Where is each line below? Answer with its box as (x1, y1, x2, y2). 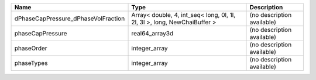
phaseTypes (14, 59, 48, 67)
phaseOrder (14, 44, 47, 52)
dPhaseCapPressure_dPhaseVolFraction (14, 14, 125, 23)
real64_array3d (131, 30, 174, 37)
